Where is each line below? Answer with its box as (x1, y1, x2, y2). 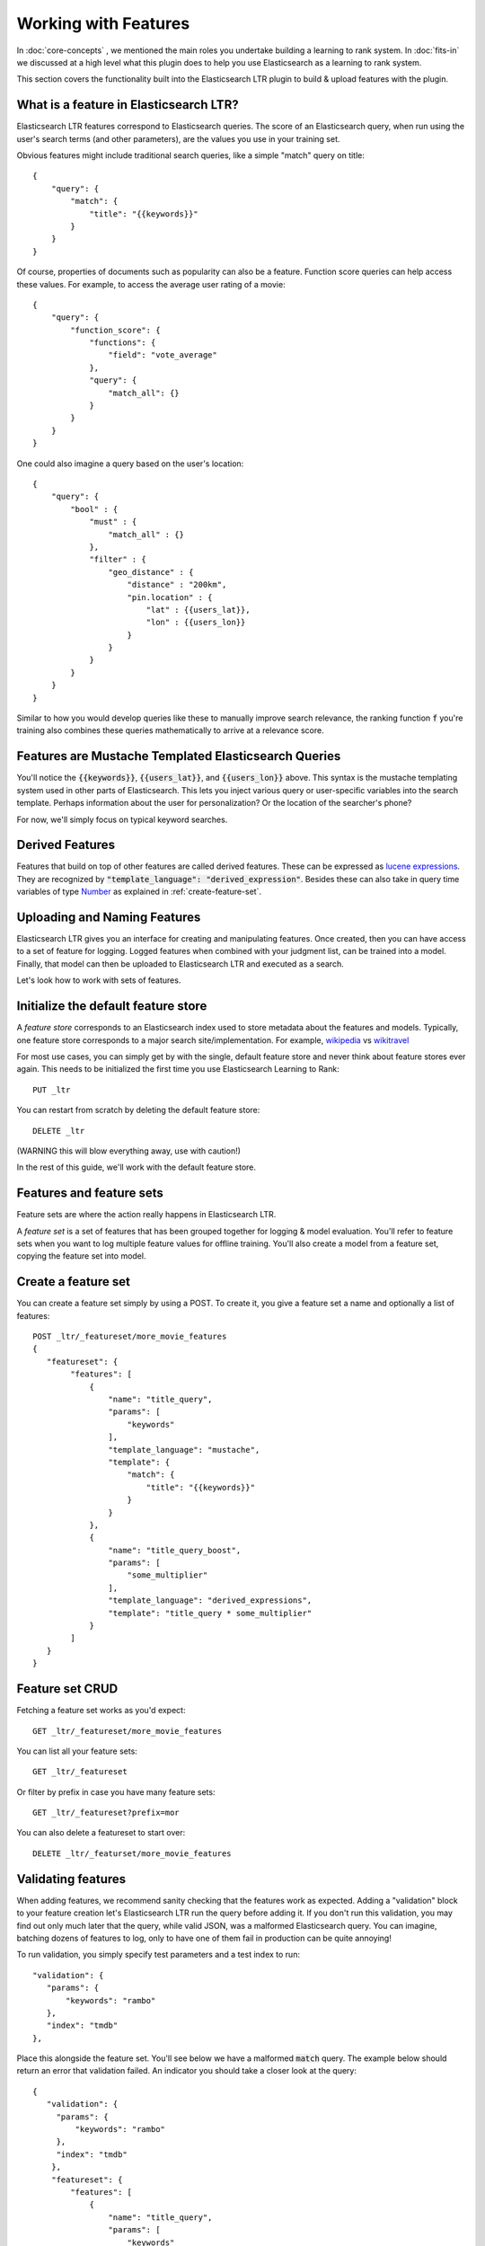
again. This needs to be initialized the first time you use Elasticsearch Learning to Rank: (16, 1064, 340, 1074)
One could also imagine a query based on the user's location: (16, 458, 244, 469)
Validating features (16, 1871, 127, 1887)
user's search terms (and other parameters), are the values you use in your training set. (16, 133, 340, 144)
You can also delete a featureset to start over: (16, 1827, 186, 1838)
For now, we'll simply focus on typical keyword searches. (16, 814, 228, 825)
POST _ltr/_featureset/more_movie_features (32, 1331, 227, 1342)
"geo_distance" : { (108, 567, 194, 577)
